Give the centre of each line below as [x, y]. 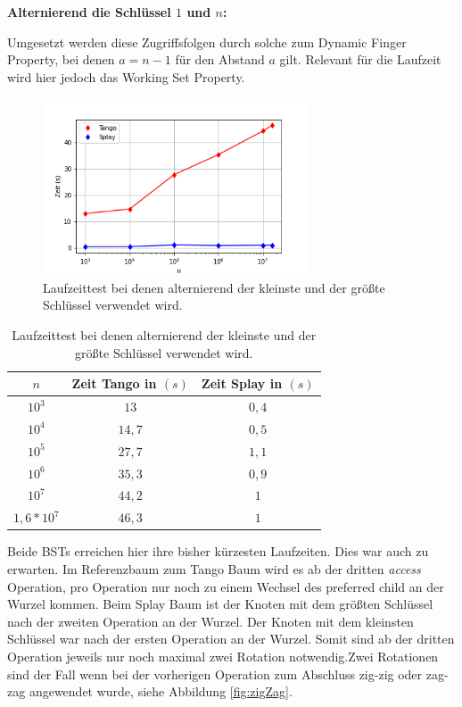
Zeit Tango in [114, 383]
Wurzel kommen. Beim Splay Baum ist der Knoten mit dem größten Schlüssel [220, 604]
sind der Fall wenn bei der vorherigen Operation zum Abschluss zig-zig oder [215, 674]
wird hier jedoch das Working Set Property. [126, 76]
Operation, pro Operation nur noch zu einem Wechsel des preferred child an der [226, 586]
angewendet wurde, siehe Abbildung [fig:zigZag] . [161, 691]
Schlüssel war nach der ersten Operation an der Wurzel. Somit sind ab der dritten [231, 639]
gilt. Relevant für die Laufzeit [360, 59]
